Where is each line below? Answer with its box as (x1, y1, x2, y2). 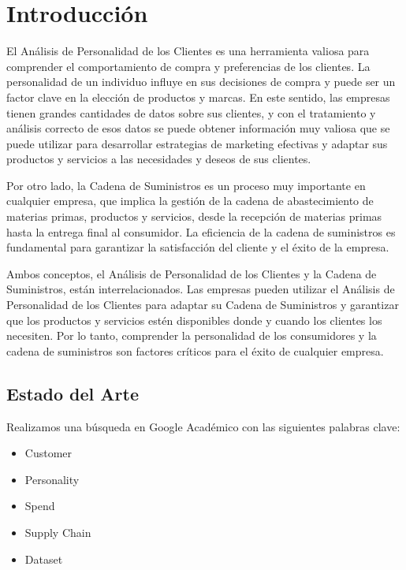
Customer (24, 445, 73, 461)
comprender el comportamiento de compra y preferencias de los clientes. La (6, 58, 371, 74)
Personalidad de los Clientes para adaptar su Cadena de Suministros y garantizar (6, 296, 399, 313)
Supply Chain (24, 523, 91, 540)
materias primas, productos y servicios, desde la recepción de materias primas (6, 208, 382, 225)
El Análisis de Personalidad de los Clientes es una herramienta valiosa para (6, 43, 370, 59)
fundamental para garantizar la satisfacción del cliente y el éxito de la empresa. (6, 239, 389, 255)
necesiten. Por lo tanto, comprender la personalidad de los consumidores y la (6, 327, 377, 344)
